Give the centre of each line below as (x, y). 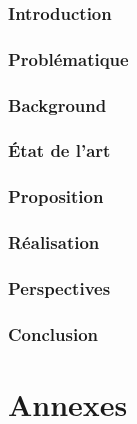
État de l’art (59, 150)
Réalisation (54, 242)
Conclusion (53, 333)
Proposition (56, 196)
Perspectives (59, 287)
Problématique (68, 58)
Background (57, 104)
